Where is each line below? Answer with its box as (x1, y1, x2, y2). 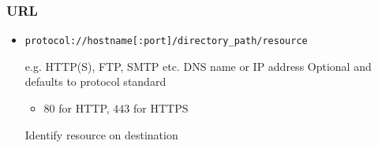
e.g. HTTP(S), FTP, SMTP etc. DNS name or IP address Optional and (24, 57, 372, 74)
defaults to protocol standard (24, 73, 167, 90)
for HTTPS (133, 100, 189, 117)
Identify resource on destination (24, 126, 178, 142)
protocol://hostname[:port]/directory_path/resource (24, 35, 308, 47)
